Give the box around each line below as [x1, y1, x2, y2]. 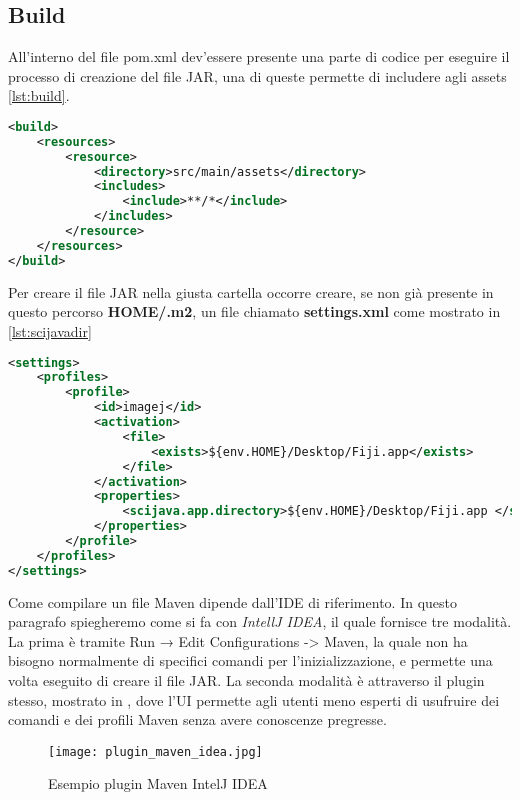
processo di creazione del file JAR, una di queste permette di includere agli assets [8, 65, 507, 86]
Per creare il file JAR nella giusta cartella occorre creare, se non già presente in [8, 281, 494, 302]
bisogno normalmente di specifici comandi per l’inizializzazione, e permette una [8, 650, 493, 671]
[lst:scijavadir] [8, 320, 92, 341]
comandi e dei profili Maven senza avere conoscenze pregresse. [8, 709, 387, 730]
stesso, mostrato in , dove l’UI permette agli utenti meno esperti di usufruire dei [8, 689, 500, 710]
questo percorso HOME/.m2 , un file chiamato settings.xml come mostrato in [8, 301, 501, 322]
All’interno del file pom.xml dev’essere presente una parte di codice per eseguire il [8, 46, 510, 67]
